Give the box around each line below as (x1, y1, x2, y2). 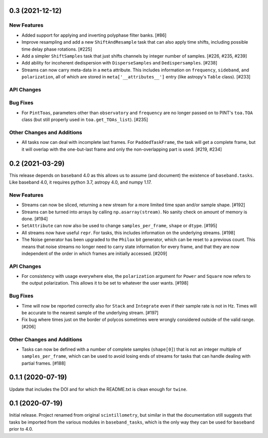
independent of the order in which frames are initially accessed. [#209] (21, 250, 167, 256)
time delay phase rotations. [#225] (21, 46, 92, 52)
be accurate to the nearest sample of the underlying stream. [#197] (21, 310, 159, 315)
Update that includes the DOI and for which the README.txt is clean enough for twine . (9, 386, 188, 392)
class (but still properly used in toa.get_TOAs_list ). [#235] (21, 117, 148, 123)
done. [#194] (21, 216, 48, 222)
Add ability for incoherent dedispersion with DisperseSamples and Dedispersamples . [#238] (21, 60, 218, 66)
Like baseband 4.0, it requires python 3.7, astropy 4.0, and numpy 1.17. (9, 179, 152, 186)
